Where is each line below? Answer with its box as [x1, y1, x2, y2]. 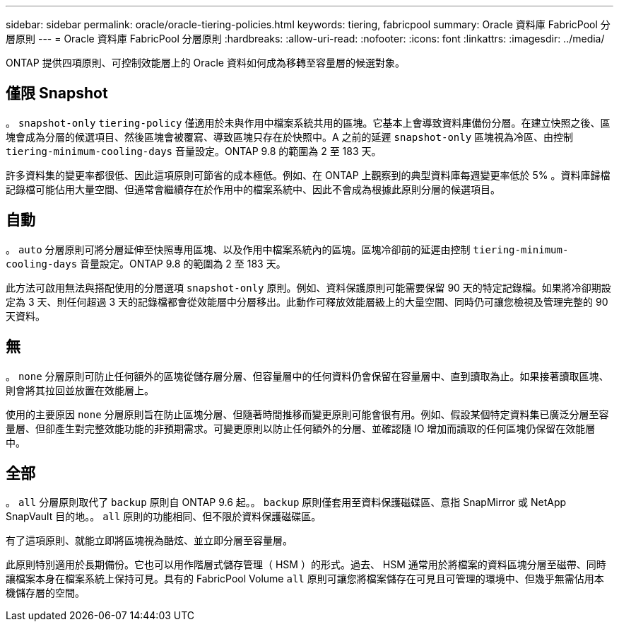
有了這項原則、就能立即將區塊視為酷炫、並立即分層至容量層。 [6, 534, 293, 547]
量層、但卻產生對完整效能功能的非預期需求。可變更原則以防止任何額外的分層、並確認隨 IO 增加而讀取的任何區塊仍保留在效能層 [6, 422, 596, 435]
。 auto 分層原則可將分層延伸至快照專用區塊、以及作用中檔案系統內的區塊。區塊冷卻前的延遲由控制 [6, 243, 471, 255]
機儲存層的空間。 [6, 587, 85, 599]
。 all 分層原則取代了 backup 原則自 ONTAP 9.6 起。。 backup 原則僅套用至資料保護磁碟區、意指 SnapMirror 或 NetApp [6, 496, 567, 509]
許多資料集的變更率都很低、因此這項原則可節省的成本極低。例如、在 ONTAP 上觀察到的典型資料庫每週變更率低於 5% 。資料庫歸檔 [6, 168, 611, 181]
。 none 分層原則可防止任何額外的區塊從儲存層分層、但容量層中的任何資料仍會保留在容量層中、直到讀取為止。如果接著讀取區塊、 [6, 369, 609, 382]
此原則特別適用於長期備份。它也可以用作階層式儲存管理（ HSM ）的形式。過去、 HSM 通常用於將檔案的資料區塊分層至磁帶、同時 [6, 558, 606, 571]
